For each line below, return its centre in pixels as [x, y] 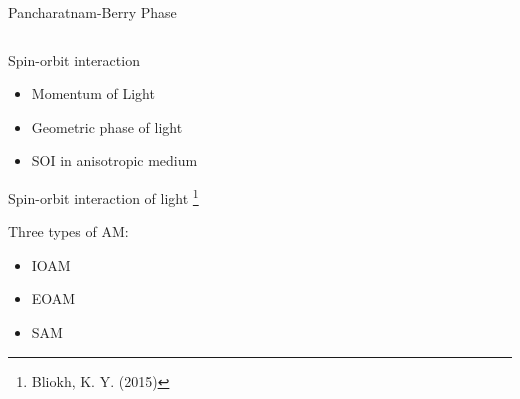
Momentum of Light [93, 93]
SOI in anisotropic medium [114, 160]
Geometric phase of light [107, 126]
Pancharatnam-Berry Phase [92, 12]
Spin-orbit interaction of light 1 [103, 196]
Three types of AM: [68, 231]
